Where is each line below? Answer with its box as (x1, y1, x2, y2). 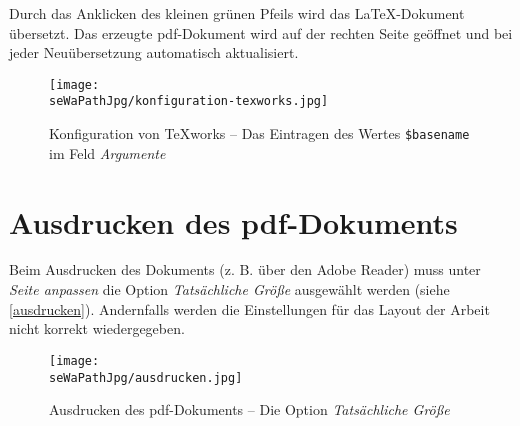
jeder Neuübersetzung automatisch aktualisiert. (9, 42, 299, 63)
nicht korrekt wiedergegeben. (9, 318, 185, 339)
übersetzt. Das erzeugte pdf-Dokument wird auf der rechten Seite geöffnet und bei (9, 22, 513, 43)
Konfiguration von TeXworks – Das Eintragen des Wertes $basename (49, 123, 470, 144)
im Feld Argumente (49, 142, 166, 163)
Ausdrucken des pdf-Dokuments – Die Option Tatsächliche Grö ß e (49, 399, 450, 420)
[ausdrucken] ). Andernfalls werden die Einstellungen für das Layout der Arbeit (9, 298, 490, 319)
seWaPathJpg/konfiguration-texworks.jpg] (49, 94, 329, 109)
